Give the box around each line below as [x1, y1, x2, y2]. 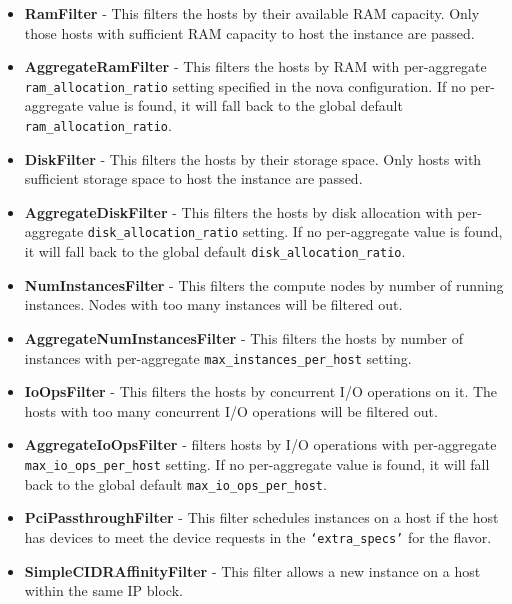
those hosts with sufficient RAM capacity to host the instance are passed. [24, 22, 475, 43]
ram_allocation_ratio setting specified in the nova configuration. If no [24, 75, 466, 96]
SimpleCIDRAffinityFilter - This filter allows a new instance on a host [24, 560, 481, 581]
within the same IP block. [24, 580, 183, 601]
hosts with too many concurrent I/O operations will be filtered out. [24, 400, 438, 421]
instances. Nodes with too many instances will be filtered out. [24, 294, 403, 315]
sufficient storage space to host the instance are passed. [24, 168, 363, 189]
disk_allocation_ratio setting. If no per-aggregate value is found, [87, 221, 503, 242]
